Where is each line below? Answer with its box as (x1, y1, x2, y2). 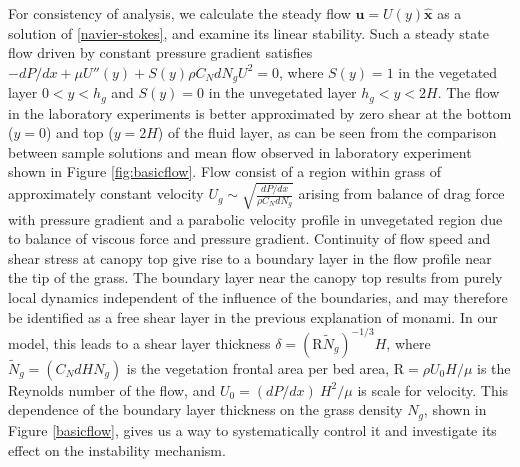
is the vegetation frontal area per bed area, (126, 357, 390, 378)
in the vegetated (398, 61, 498, 82)
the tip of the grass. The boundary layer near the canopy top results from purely (8, 267, 503, 288)
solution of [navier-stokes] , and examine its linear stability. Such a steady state (8, 22, 489, 43)
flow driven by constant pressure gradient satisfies (8, 42, 313, 63)
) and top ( (45, 122, 114, 143)
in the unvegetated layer (208, 82, 357, 103)
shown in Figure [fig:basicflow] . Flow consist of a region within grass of (8, 161, 442, 182)
